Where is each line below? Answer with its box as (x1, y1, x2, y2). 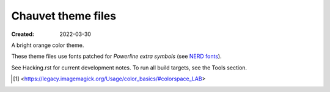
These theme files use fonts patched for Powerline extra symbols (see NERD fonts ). (11, 52, 222, 60)
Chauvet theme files (11, 9, 116, 23)
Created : (11, 30, 35, 38)
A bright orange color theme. (11, 41, 84, 49)
